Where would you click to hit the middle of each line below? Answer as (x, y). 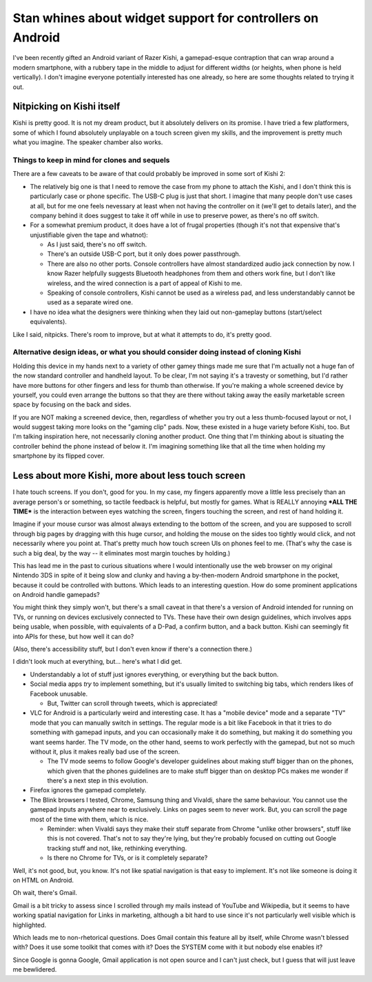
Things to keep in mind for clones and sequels (91, 160)
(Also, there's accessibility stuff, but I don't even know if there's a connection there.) (133, 649)
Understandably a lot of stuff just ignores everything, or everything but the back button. (154, 674)
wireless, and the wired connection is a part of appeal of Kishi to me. (145, 283)
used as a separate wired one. (90, 302)
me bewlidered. (35, 970)
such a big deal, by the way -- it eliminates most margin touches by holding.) (122, 553)
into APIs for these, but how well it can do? (73, 636)
